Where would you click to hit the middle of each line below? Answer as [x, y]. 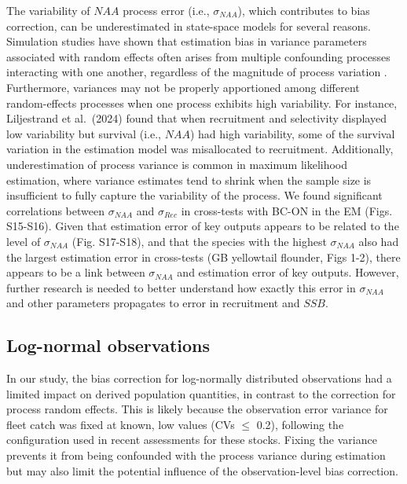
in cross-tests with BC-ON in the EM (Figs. [287, 210]
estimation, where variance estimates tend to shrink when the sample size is [189, 180]
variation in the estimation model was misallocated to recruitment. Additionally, [200, 149]
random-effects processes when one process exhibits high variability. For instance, [202, 103]
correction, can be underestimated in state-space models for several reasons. [189, 26]
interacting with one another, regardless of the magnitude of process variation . [197, 72]
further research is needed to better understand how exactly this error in [181, 287]
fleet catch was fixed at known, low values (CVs [121, 424]
